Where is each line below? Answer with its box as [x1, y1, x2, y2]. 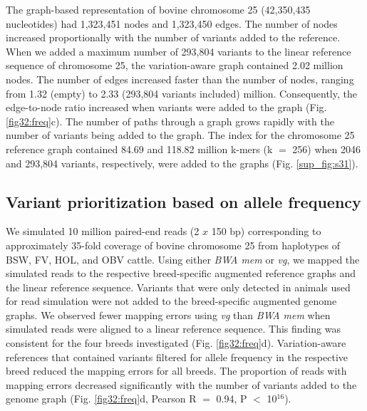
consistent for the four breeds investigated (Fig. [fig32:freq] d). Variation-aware [6, 335, 346, 350]
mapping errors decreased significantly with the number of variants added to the [6, 377, 357, 392]
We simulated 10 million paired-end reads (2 [6, 224, 200, 239]
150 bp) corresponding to [211, 224, 321, 239]
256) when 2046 [292, 141, 361, 156]
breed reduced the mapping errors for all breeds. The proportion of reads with [6, 363, 347, 378]
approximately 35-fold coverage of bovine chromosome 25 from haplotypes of [6, 237, 340, 252]
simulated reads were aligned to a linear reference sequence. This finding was [6, 321, 341, 336]
